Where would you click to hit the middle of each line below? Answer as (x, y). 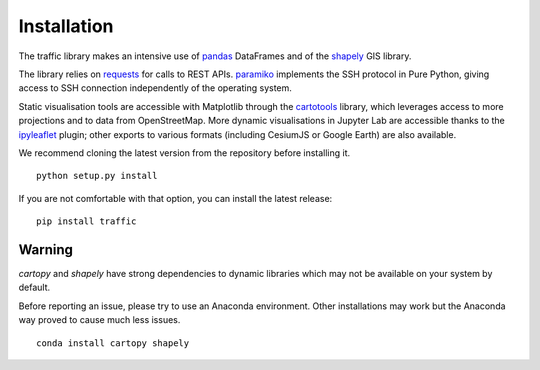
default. (34, 287)
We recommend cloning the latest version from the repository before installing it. (184, 152)
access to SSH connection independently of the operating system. (155, 88)
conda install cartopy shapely (113, 343)
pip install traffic (86, 221)
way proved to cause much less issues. (99, 320)
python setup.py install (97, 176)
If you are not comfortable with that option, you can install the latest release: (175, 198)
